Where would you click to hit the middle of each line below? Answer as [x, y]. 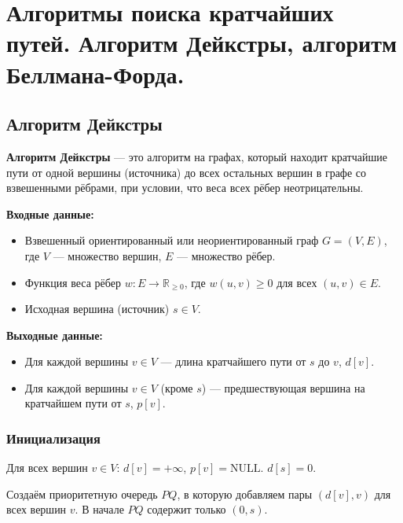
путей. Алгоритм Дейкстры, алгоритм [202, 43]
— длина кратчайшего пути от [233, 361]
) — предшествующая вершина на [283, 387]
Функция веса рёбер [73, 282]
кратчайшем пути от [73, 403]
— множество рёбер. [226, 255]
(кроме [177, 387]
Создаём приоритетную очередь [82, 494]
